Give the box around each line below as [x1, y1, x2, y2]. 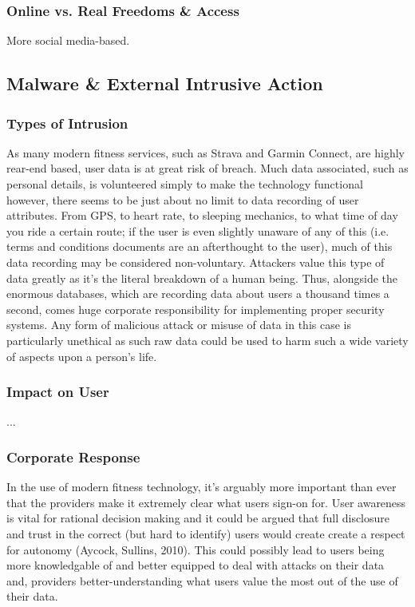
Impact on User [6, 382, 109, 402]
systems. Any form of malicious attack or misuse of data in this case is [6, 316, 351, 333]
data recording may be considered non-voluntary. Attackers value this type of [6, 253, 385, 270]
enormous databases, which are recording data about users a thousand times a [6, 285, 389, 302]
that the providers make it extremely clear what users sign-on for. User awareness [6, 494, 406, 510]
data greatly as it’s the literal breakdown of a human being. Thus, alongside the [6, 269, 398, 286]
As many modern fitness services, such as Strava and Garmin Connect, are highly [6, 144, 405, 161]
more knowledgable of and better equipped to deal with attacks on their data [6, 557, 385, 573]
